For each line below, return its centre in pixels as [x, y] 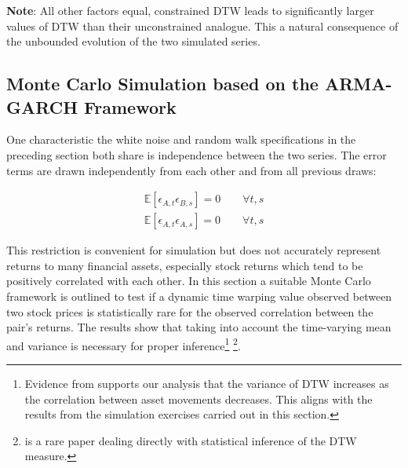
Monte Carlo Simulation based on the [162, 84]
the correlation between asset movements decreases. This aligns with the [199, 399]
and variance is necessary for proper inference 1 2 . [124, 344]
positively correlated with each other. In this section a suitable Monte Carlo [189, 281]
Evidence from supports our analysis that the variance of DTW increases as [207, 384]
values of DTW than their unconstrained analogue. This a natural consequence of [202, 26]
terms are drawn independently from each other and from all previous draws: [191, 170]
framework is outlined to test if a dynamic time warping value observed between [199, 296]
